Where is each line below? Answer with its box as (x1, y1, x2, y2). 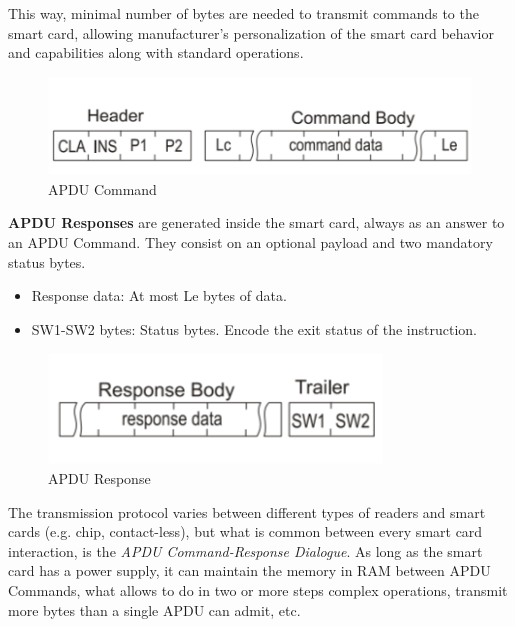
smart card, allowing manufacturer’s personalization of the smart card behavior (8, 22, 494, 43)
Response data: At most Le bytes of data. (31, 285, 287, 306)
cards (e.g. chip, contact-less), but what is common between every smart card (8, 521, 483, 542)
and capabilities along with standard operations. (8, 42, 304, 63)
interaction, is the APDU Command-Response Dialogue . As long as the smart (8, 540, 483, 561)
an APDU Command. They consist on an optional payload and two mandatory (8, 232, 493, 253)
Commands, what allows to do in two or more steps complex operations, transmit (8, 579, 508, 600)
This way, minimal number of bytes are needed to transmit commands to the (8, 3, 479, 23)
